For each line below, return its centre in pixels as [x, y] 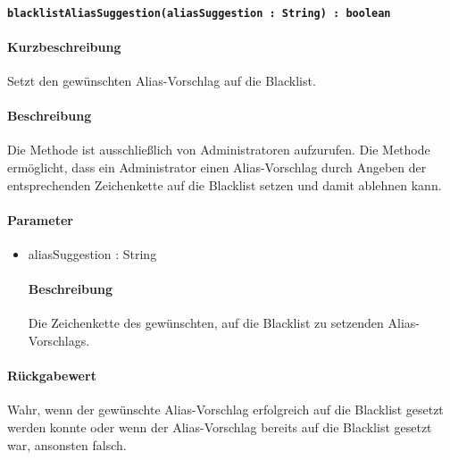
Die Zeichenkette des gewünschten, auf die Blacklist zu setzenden [206, 323]
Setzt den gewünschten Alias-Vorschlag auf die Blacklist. [162, 81]
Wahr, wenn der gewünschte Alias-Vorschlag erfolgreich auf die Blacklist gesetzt [225, 410]
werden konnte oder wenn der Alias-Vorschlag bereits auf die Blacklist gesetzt [220, 427]
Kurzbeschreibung [64, 46]
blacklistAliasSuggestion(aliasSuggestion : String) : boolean [199, 13]
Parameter [40, 219]
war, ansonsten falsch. [67, 444]
